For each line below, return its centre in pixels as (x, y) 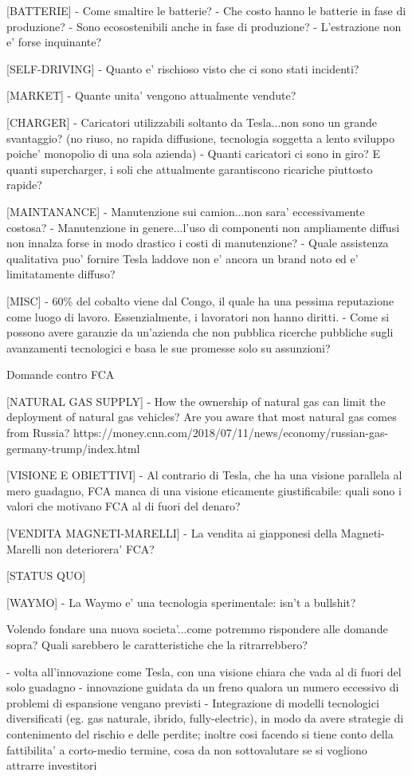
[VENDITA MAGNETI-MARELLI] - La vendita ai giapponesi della (172, 533)
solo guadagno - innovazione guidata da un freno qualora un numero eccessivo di (203, 687)
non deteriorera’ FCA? (99, 548)
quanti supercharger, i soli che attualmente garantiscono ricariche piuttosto (190, 169)
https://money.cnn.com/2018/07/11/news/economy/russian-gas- (231, 433)
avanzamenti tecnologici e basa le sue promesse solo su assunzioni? (169, 347)
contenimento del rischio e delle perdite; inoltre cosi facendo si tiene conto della (200, 733)
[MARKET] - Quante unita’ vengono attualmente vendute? (151, 95)
